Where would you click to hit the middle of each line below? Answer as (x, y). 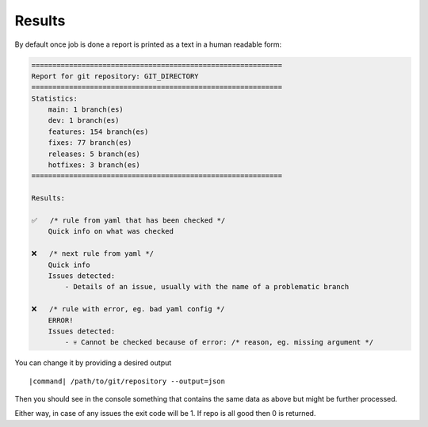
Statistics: (55, 98)
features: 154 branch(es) (98, 132)
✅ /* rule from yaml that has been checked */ (128, 221)
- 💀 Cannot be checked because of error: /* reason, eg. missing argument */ (219, 342)
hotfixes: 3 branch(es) (94, 165)
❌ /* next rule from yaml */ (93, 254)
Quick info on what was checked (111, 231)
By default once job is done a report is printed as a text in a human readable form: (148, 44)
